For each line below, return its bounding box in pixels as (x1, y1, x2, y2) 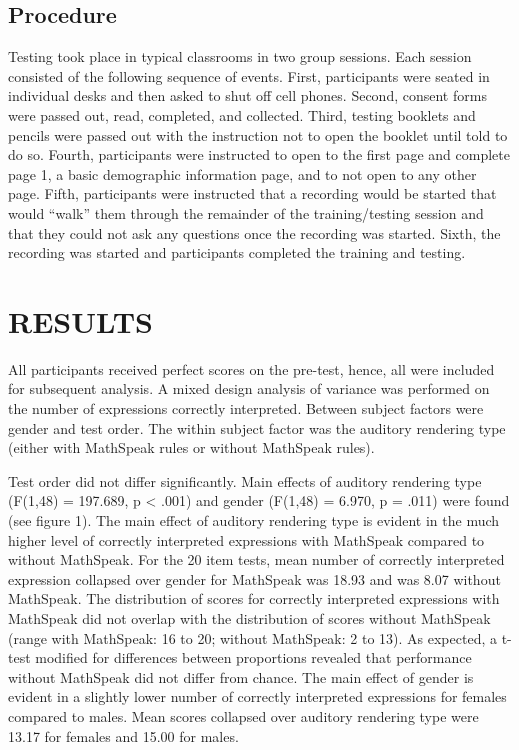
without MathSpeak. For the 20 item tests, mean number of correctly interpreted (8, 549, 505, 570)
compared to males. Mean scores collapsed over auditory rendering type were (8, 705, 479, 726)
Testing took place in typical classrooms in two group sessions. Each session (8, 46, 472, 67)
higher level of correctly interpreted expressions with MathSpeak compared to (8, 529, 485, 550)
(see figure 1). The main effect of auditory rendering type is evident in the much (8, 510, 500, 531)
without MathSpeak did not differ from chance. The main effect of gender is (8, 666, 474, 687)
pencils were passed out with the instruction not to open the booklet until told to (8, 124, 508, 145)
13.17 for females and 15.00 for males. (8, 725, 239, 746)
